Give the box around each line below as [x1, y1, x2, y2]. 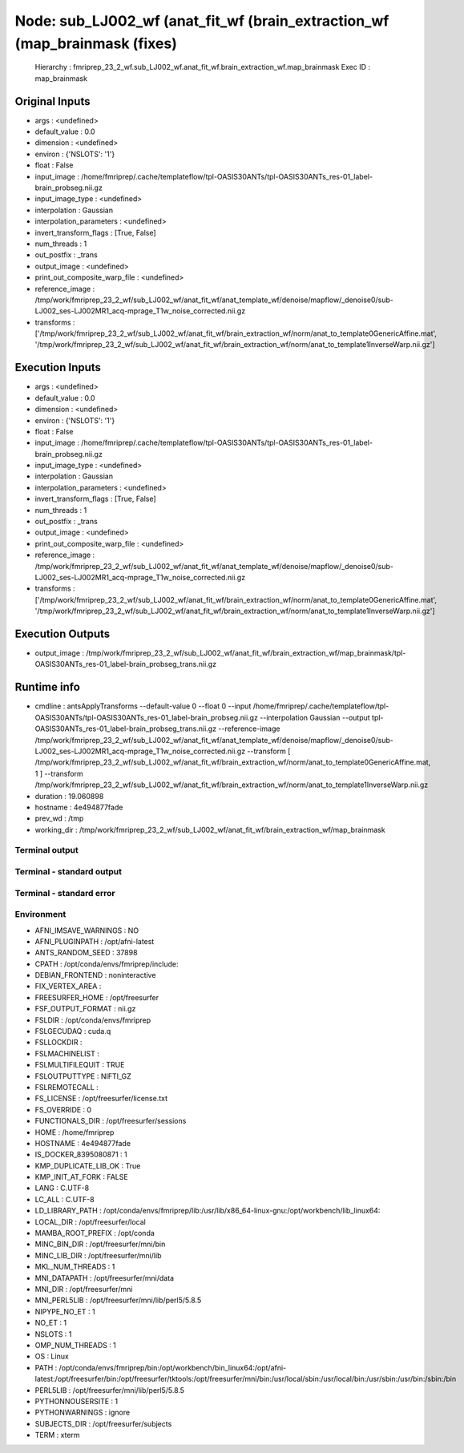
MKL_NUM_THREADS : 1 [34, 1262, 115, 1272]
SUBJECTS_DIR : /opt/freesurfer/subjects [34, 1419, 172, 1428]
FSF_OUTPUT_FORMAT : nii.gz [34, 1004, 136, 1014]
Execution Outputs [14, 627, 111, 640]
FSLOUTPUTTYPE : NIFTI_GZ [34, 1071, 131, 1081]
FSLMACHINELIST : [34, 1048, 99, 1058]
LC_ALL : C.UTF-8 [34, 1194, 95, 1204]
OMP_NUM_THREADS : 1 [34, 1340, 116, 1350]
